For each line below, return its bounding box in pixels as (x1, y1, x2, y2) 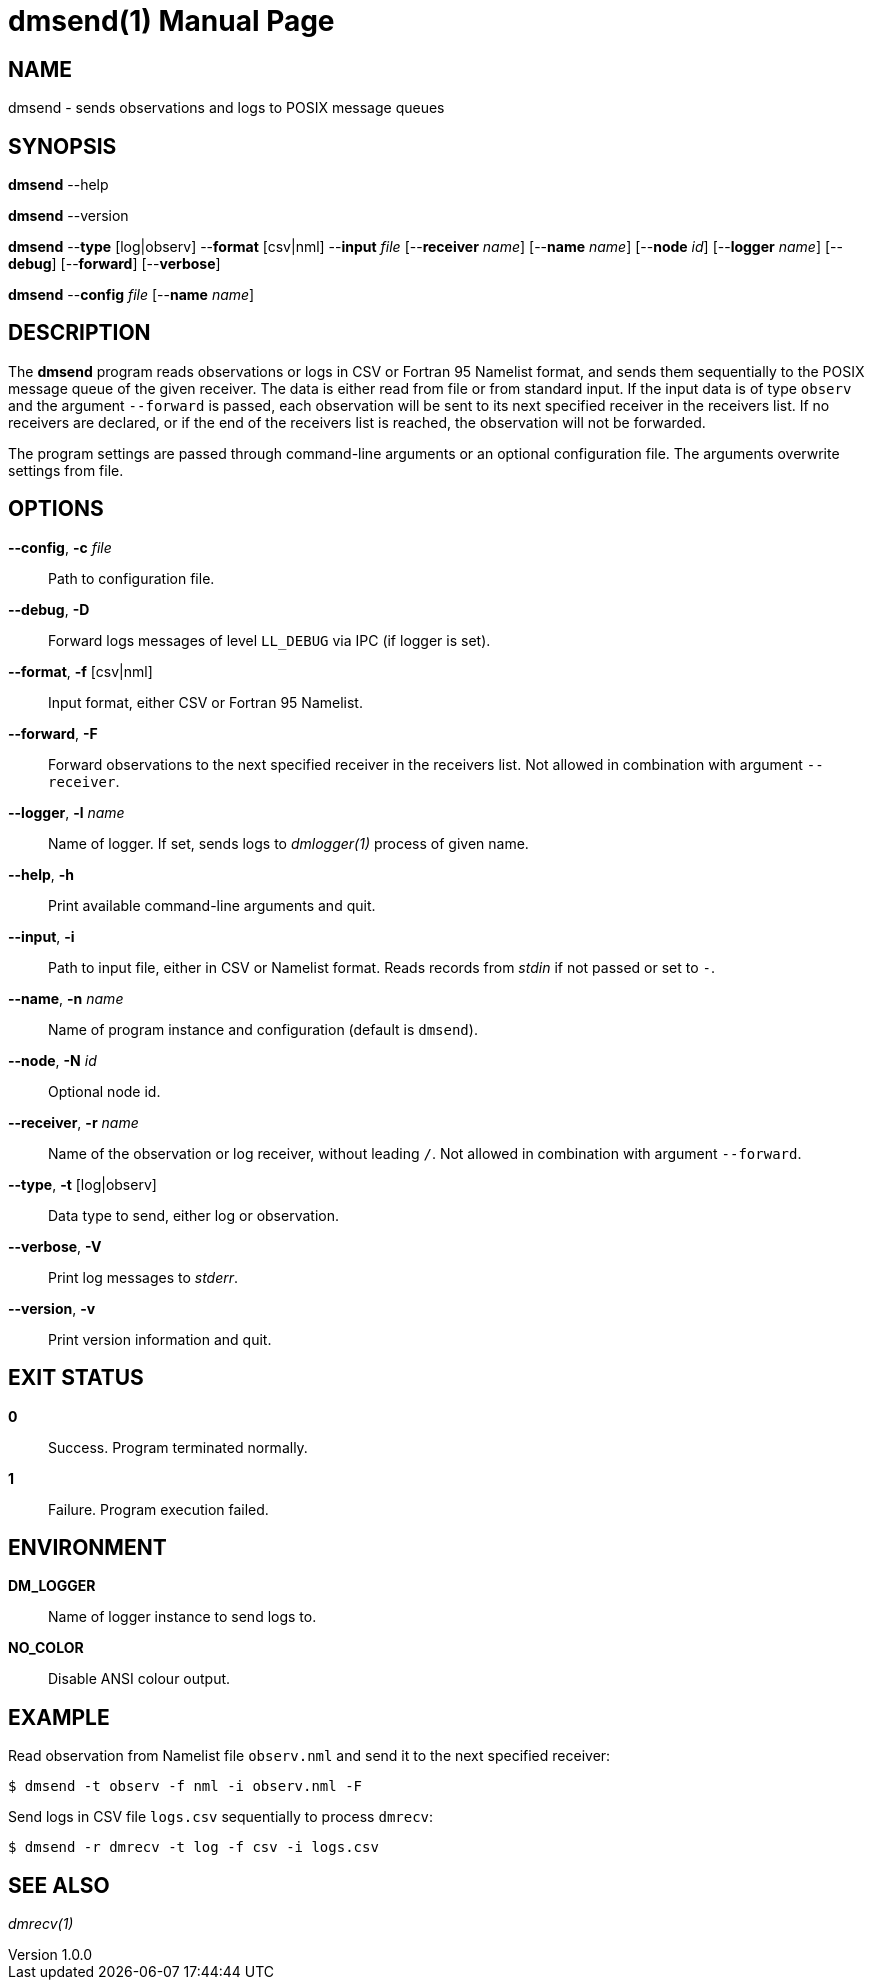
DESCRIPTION (8, 320, 151, 346)
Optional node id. (48, 1082, 161, 1100)
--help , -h (8, 865, 75, 883)
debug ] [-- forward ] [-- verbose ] (8, 255, 221, 273)
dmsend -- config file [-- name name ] (8, 286, 255, 304)
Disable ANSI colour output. (48, 1670, 231, 1688)
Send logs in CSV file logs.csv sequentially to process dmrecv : (8, 1808, 434, 1826)
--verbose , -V (8, 1237, 102, 1255)
